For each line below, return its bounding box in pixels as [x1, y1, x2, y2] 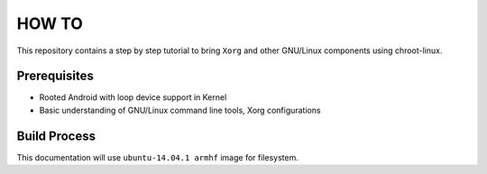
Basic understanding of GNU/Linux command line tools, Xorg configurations [39, 105, 321, 115]
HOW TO [16, 14, 83, 33]
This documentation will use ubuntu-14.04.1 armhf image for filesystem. [16, 151, 299, 162]
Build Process [16, 128, 96, 143]
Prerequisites [16, 69, 94, 84]
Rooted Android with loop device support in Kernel [39, 92, 227, 103]
